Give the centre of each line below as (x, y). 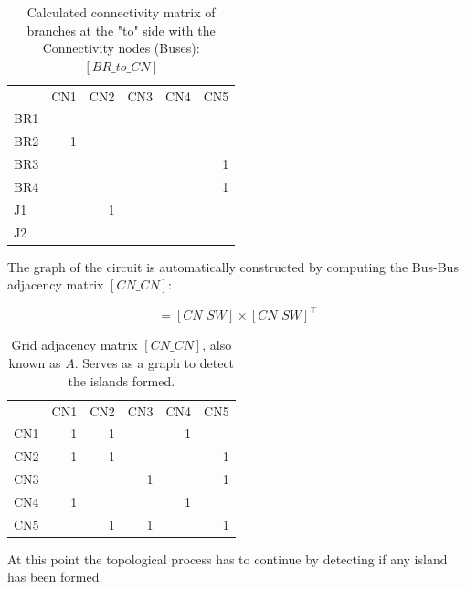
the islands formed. (122, 380)
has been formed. (55, 577)
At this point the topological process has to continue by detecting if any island (228, 558)
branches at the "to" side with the (121, 30)
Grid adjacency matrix (74, 345)
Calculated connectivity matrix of (121, 12)
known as (35, 363)
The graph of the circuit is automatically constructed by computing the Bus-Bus (233, 266)
